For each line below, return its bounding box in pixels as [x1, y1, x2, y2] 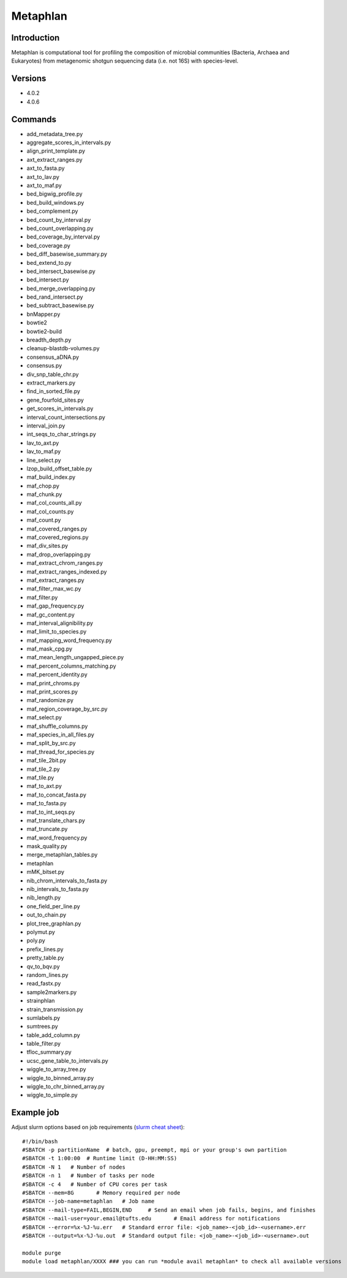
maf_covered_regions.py [26, 534, 89, 541]
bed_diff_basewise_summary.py [26, 250, 107, 258]
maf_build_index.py [26, 473, 76, 481]
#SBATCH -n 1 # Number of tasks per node [22, 1172, 155, 1179]
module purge [22, 1249, 61, 1257]
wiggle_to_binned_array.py [26, 1074, 94, 1082]
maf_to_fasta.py [26, 800, 67, 807]
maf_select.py [26, 714, 62, 721]
